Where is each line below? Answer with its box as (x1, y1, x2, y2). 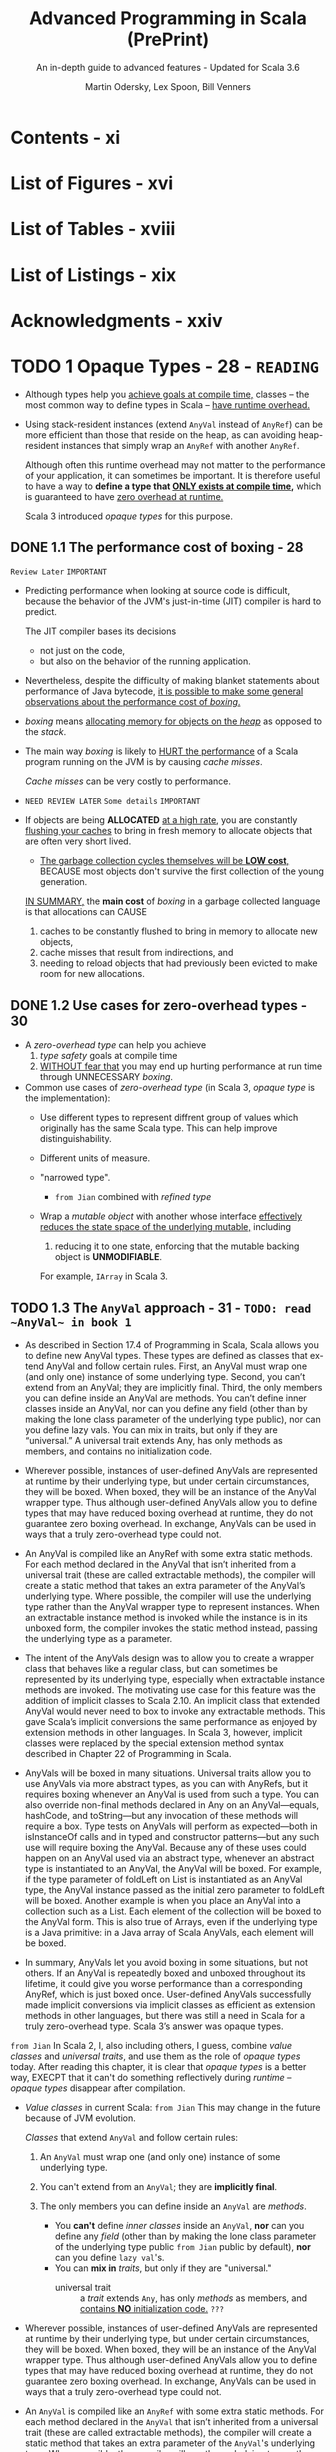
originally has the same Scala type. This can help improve (39, 1122, 278, 1134)
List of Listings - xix (10, 263, 177, 286)
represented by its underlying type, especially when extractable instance (24, 1673, 326, 1686)
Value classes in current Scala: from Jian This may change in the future (24, 2102, 322, 2114)
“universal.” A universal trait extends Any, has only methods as (24, 1435, 283, 1447)
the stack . (24, 726, 67, 738)
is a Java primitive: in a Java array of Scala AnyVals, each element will (24, 1927, 314, 1939)
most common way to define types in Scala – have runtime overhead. (24, 398, 310, 411)
